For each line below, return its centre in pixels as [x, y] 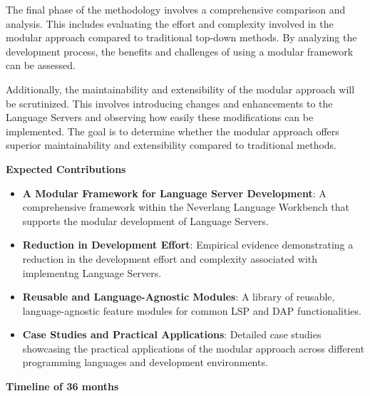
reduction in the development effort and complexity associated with [170, 258]
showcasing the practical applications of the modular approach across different [194, 348]
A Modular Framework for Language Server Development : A [174, 193]
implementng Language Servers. [92, 272]
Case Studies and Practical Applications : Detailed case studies [172, 334]
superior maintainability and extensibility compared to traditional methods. [171, 145]
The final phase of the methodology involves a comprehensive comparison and [176, 9]
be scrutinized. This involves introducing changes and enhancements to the [169, 103]
